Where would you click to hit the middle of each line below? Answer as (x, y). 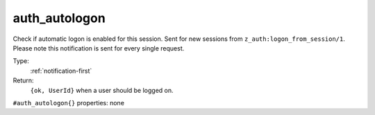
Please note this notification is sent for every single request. (99, 48)
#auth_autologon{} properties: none (69, 103)
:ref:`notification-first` (61, 71)
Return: (23, 80)
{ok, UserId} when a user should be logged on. (102, 90)
